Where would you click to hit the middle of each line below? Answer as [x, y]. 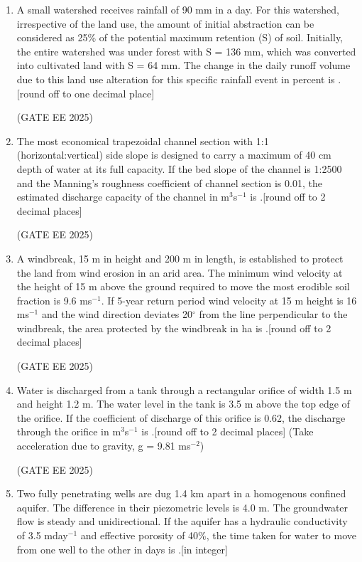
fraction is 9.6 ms [54, 300]
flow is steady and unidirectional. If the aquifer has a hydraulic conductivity [182, 521]
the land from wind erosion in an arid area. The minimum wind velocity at [180, 272]
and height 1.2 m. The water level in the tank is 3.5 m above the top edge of [183, 404]
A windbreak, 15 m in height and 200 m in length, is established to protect [180, 258]
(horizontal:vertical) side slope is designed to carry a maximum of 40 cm [174, 155]
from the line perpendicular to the [273, 314]
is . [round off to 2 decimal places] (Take [227, 431]
